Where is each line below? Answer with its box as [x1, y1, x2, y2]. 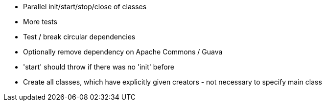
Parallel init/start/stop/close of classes [23, 2, 147, 11]
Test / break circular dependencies [23, 33, 136, 41]
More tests [23, 17, 58, 26]
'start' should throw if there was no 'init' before [23, 63, 174, 71]
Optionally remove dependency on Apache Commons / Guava [23, 48, 223, 56]
